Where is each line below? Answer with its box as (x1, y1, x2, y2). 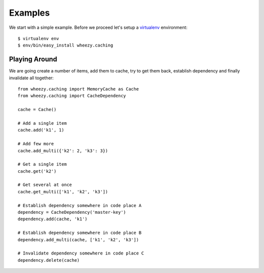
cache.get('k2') (18, 168, 57, 174)
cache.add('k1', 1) (18, 127, 65, 133)
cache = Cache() (18, 107, 57, 113)
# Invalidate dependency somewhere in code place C (18, 250, 144, 256)
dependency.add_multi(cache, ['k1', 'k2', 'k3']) (18, 237, 139, 242)
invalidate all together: (9, 75, 54, 81)
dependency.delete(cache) (18, 257, 80, 263)
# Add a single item (18, 120, 67, 126)
